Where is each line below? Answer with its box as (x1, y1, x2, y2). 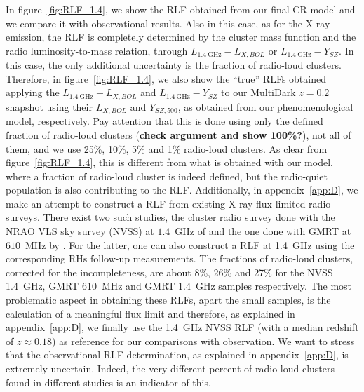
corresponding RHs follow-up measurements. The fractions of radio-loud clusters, (6, 251, 353, 266)
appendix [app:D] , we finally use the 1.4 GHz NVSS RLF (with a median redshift (6, 320, 359, 334)
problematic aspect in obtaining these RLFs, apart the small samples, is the (6, 292, 331, 307)
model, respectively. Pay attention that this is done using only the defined (6, 114, 323, 128)
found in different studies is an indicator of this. (6, 374, 211, 389)
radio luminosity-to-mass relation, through (6, 43, 188, 58)
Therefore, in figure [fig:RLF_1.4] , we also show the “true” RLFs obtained (6, 71, 326, 86)
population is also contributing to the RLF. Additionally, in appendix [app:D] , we (6, 182, 358, 197)
